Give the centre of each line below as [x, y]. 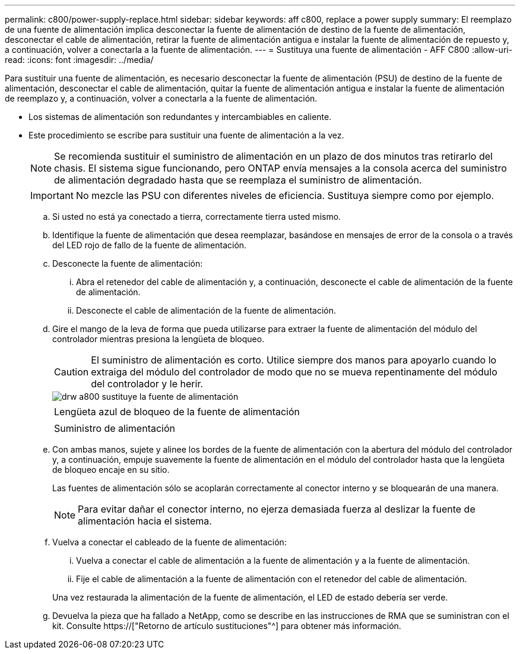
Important [52, 195]
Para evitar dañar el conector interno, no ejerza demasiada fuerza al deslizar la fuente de [277, 509]
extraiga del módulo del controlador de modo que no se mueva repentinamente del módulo [294, 372]
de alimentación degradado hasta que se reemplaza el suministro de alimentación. [238, 180]
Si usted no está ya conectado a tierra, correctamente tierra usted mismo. [197, 217]
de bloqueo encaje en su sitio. [111, 470]
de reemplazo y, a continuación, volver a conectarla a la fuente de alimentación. [161, 98]
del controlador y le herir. [147, 384]
